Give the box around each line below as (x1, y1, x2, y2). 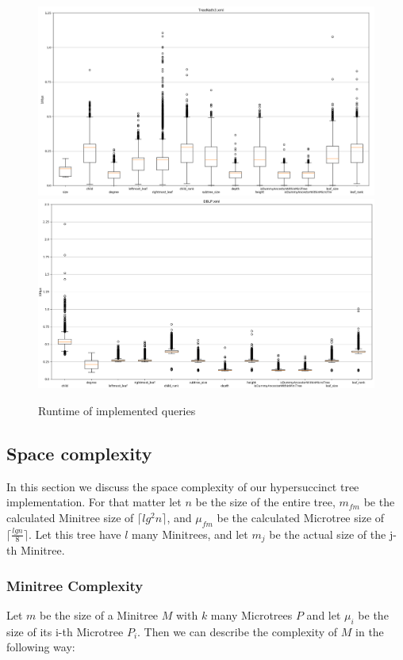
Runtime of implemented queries (38, 402, 196, 418)
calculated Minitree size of (6, 509, 134, 525)
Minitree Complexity (6, 575, 144, 595)
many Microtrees (210, 606, 293, 623)
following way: (6, 639, 75, 655)
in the (355, 623, 384, 639)
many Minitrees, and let (132, 525, 248, 542)
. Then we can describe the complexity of (137, 623, 338, 639)
